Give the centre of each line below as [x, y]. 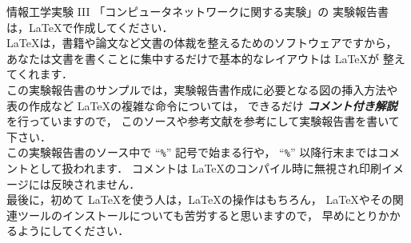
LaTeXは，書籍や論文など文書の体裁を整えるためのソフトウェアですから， [202, 43]
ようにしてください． [73, 231]
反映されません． [96, 183]
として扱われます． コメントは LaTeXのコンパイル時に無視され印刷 [205, 168]
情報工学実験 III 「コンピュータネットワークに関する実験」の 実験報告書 [198, 11]
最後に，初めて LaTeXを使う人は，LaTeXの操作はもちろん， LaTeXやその [200, 199]
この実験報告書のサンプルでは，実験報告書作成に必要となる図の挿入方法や [202, 89]
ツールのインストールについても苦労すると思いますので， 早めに [186, 215]
